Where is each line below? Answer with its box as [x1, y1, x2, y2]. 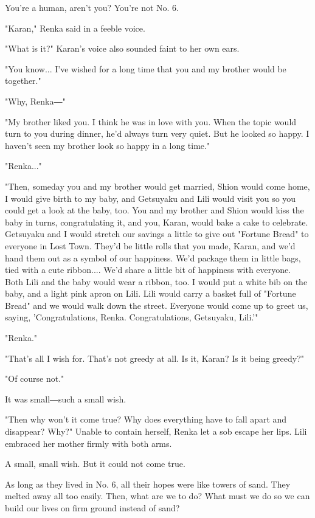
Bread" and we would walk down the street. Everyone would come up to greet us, [5, 299, 308, 311]
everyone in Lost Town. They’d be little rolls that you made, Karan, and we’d [5, 239, 296, 252]
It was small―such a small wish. [5, 392, 126, 405]
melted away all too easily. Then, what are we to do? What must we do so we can [5, 489, 310, 502]
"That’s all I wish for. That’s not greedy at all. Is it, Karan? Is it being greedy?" [5, 351, 305, 364]
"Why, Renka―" [5, 94, 66, 107]
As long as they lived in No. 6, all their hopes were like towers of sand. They [5, 477, 291, 490]
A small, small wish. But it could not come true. [5, 457, 185, 470]
